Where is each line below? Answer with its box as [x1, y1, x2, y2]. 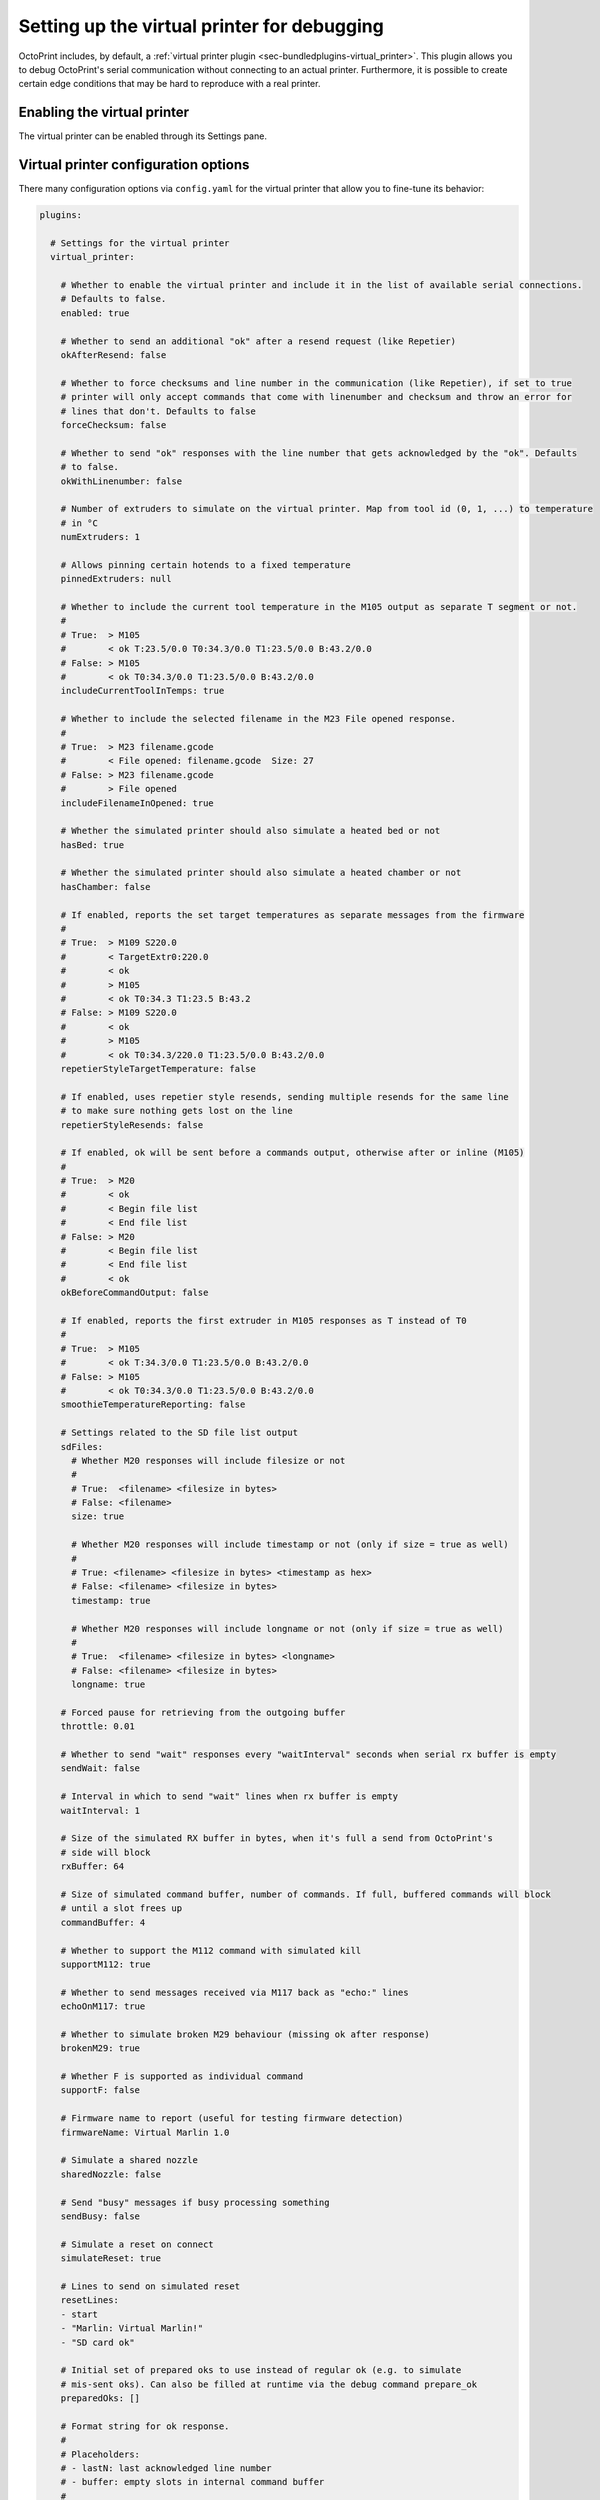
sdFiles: [60, 1441, 104, 1452]
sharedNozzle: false [60, 2168, 162, 2180]
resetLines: [60, 2295, 120, 2306]
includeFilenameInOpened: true [60, 797, 214, 809]
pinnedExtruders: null [60, 573, 172, 585]
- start [60, 2308, 99, 2320]
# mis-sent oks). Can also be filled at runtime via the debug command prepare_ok [60, 2378, 478, 2390]
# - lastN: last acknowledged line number [60, 2463, 272, 2474]
